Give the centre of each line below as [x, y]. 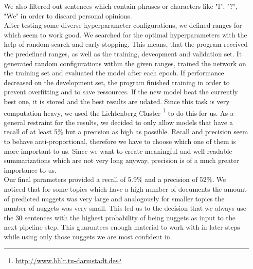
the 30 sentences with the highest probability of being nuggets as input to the [120, 217]
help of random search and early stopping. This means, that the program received [126, 44]
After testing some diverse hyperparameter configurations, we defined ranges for [123, 25]
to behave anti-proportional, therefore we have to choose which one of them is [120, 141]
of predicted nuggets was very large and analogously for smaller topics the [114, 198]
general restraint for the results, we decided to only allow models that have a [118, 122]
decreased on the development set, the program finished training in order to [117, 82]
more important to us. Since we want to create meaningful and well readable [118, 151]
